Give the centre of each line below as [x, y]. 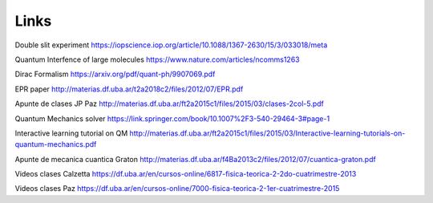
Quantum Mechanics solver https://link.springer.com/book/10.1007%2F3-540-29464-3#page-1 [172, 118]
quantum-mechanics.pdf [56, 144]
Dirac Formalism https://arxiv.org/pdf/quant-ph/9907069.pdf [115, 74]
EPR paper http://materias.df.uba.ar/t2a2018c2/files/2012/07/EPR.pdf [129, 89]
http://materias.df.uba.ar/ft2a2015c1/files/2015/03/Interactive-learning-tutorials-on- [267, 133]
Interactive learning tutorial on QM [71, 133]
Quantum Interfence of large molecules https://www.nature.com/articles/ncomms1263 [157, 59]
